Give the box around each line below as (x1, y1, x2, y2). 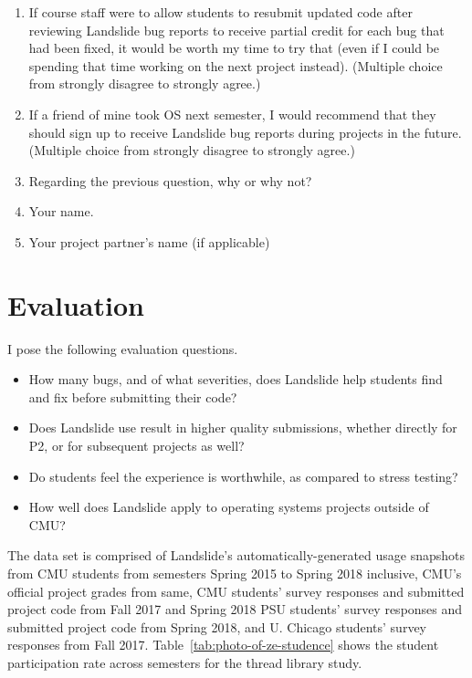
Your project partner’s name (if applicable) (28, 232, 270, 251)
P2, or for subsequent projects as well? (28, 436, 245, 455)
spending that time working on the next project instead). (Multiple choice (28, 56, 443, 75)
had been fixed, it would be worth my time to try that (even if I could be (28, 38, 440, 57)
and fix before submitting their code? (28, 387, 237, 406)
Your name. (28, 202, 94, 221)
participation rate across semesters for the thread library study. (7, 652, 362, 672)
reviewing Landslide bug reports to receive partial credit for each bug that (28, 20, 445, 39)
